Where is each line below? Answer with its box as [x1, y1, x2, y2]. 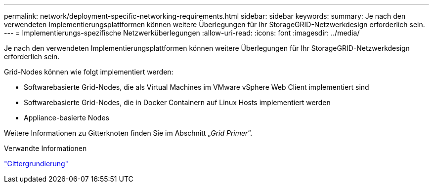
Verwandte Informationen [4, 144, 87, 152]
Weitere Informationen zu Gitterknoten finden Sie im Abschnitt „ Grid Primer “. [4, 129, 253, 137]
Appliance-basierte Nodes [24, 113, 109, 122]
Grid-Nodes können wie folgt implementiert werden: [4, 68, 173, 76]
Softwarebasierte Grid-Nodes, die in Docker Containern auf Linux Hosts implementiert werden [24, 98, 331, 107]
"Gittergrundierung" [4, 159, 69, 168]
